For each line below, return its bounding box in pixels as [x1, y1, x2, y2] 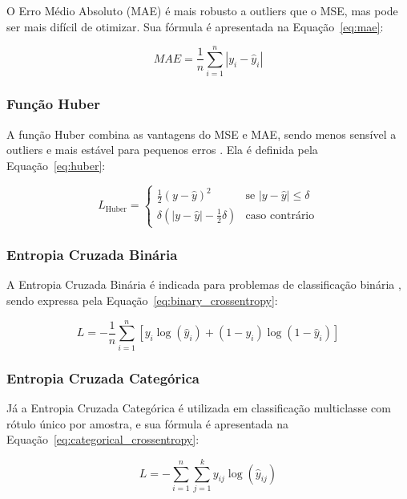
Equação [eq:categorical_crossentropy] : [6, 431, 199, 448]
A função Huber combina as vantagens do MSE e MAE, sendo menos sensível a [6, 125, 397, 142]
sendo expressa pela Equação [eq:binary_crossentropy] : [6, 292, 278, 309]
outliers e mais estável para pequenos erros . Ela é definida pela [6, 141, 318, 158]
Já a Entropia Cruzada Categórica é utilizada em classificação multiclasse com [6, 399, 391, 416]
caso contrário [245, 209, 315, 221]
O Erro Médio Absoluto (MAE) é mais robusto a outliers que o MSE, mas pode [6, 2, 398, 18]
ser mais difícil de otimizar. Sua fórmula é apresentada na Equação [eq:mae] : [6, 18, 384, 34]
